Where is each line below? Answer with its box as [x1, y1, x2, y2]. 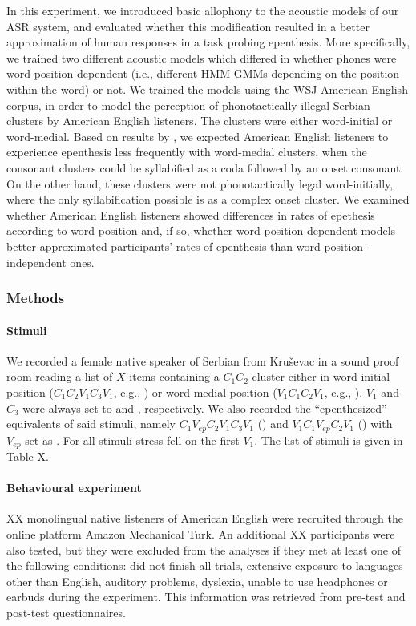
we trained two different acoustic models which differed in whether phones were [6, 49, 397, 66]
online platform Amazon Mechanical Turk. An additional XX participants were [6, 526, 395, 542]
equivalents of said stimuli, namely [6, 415, 176, 432]
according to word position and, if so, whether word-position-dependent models [6, 222, 396, 239]
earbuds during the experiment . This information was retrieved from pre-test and [6, 588, 406, 605]
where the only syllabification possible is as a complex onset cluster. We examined [6, 191, 410, 208]
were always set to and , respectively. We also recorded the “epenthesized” [22, 399, 387, 416]
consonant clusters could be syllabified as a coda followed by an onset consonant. [6, 159, 404, 176]
